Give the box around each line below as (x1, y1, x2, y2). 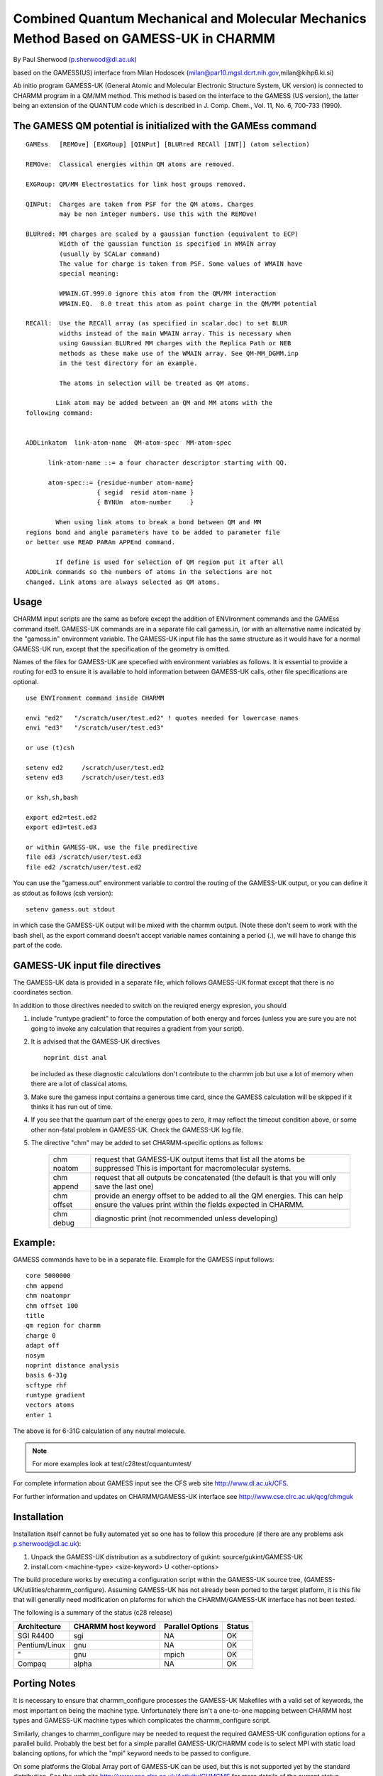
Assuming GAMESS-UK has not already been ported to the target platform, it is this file (107, 1585, 361, 1594)
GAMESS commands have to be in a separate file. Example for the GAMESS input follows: (13, 1255, 274, 1264)
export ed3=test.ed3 (26, 823, 97, 831)
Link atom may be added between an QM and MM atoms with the (55, 399, 273, 407)
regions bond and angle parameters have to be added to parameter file (26, 528, 280, 536)
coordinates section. (13, 988, 74, 997)
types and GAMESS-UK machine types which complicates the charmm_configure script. (13, 1716, 271, 1725)
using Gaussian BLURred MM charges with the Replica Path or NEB (59, 340, 292, 347)
